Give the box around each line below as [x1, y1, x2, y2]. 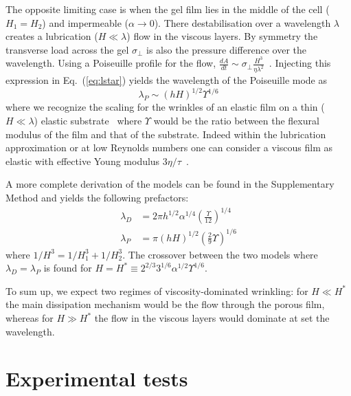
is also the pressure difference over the [146, 42, 306, 56]
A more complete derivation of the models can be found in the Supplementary [5, 177, 335, 191]
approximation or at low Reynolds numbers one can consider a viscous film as [5, 140, 333, 155]
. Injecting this [269, 56, 331, 70]
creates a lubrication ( [5, 29, 98, 43]
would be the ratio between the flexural [153, 113, 319, 128]
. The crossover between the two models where [122, 247, 318, 261]
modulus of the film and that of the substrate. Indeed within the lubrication [5, 126, 326, 141]
